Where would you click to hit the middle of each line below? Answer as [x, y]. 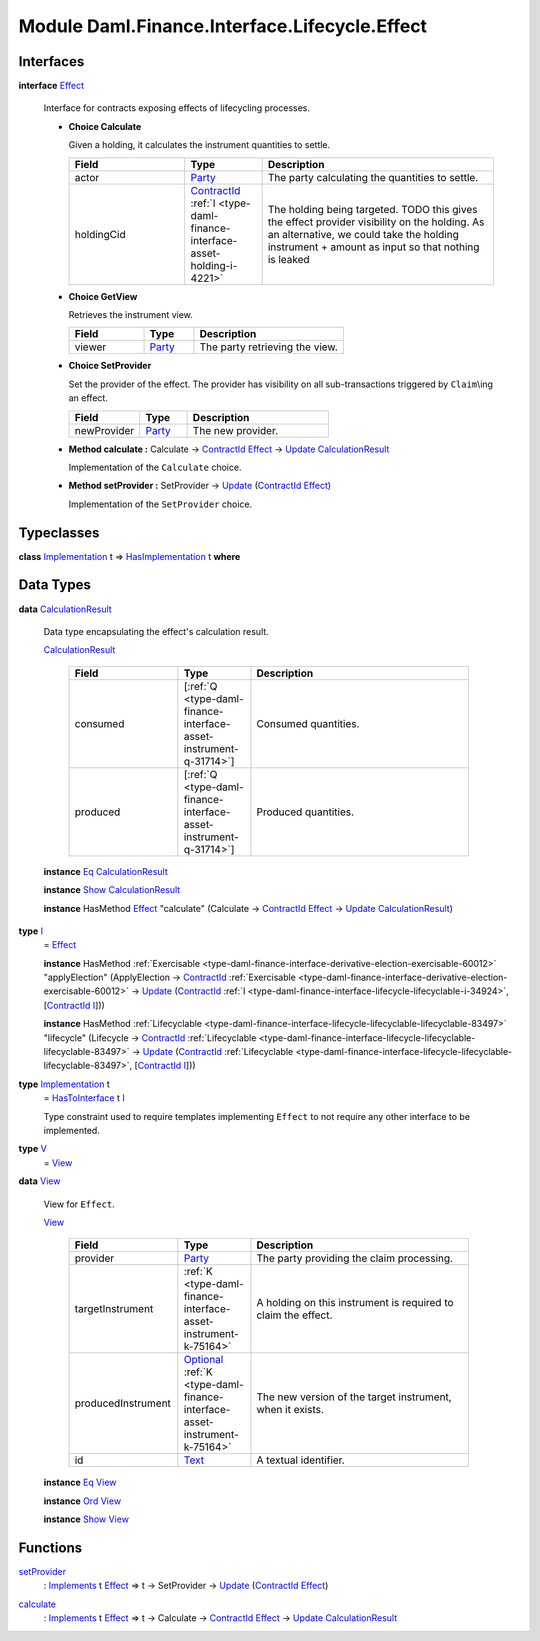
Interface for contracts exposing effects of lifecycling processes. [176, 108]
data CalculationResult [65, 609]
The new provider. [235, 430]
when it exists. [290, 1410]
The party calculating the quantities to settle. [373, 177]
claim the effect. [294, 1315]
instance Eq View [80, 1482]
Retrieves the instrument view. [131, 315]
